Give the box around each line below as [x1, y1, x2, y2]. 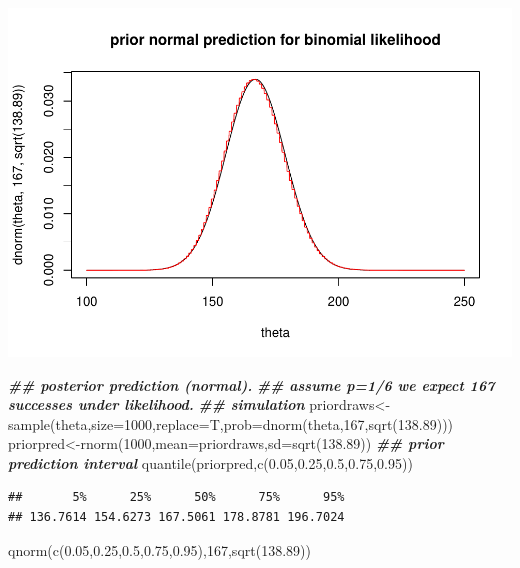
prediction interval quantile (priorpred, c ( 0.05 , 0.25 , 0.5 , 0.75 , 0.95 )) [8, 452, 413, 473]
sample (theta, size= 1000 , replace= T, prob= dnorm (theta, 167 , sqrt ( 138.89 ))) [8, 413, 454, 434]
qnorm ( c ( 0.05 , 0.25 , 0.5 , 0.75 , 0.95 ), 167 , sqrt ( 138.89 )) [8, 539, 311, 560]
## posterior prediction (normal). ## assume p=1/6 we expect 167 [8, 374, 495, 395]
